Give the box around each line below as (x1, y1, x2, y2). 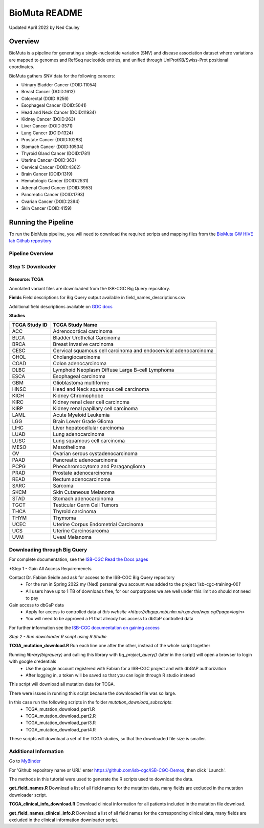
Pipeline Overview (9, 250, 54, 257)
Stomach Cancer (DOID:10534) (21, 144, 84, 150)
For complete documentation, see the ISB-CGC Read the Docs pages (9, 556, 149, 562)
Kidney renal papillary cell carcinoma (53, 405, 138, 412)
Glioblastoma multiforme (53, 379, 110, 386)
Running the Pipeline (9, 218, 74, 226)
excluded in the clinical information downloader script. (9, 817, 118, 823)
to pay (25, 595, 39, 601)
